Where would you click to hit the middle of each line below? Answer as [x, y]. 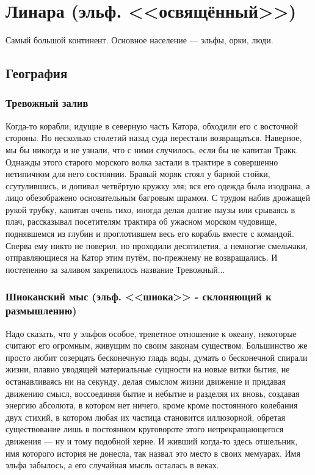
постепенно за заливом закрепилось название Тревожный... [115, 269]
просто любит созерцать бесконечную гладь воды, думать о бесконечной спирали [157, 357]
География [37, 73]
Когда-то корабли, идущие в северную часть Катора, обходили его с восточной [152, 125]
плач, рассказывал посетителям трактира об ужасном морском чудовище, [141, 221]
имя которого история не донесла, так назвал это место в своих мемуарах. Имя [153, 453]
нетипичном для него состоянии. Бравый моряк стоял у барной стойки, [138, 174]
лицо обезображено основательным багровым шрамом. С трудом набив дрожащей [158, 198]
